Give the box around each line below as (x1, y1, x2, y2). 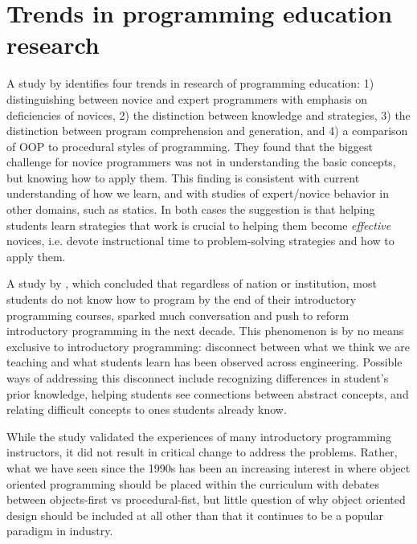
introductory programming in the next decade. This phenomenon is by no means (6, 322, 404, 339)
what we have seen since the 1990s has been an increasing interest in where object (6, 459, 411, 476)
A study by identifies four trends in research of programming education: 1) (6, 75, 374, 92)
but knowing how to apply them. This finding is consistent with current (6, 169, 360, 186)
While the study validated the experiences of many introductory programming (6, 427, 392, 444)
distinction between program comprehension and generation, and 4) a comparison (6, 122, 408, 139)
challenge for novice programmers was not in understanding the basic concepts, (6, 153, 396, 170)
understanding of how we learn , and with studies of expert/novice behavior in (6, 185, 390, 202)
